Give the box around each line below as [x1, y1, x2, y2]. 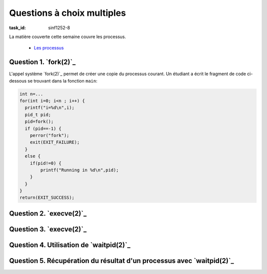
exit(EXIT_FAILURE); [30, 139, 80, 145]
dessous [9, 78, 27, 84]
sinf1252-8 [48, 25, 70, 31]
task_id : [9, 25, 26, 31]
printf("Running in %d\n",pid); [40, 167, 119, 173]
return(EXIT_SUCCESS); [19, 195, 75, 200]
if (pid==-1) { [25, 126, 62, 131]
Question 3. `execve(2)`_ [9, 225, 87, 233]
